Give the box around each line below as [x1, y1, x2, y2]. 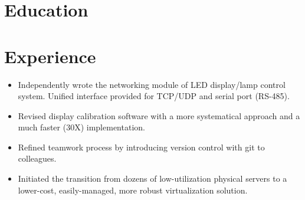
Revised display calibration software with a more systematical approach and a [18, 109, 300, 122]
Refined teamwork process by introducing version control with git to [18, 140, 265, 153]
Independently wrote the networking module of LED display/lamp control [18, 78, 286, 90]
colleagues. [18, 152, 57, 165]
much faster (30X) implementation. [18, 121, 145, 133]
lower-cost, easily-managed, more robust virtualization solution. [18, 183, 248, 196]
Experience [4, 44, 96, 68]
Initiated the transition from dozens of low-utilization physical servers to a [18, 172, 287, 185]
